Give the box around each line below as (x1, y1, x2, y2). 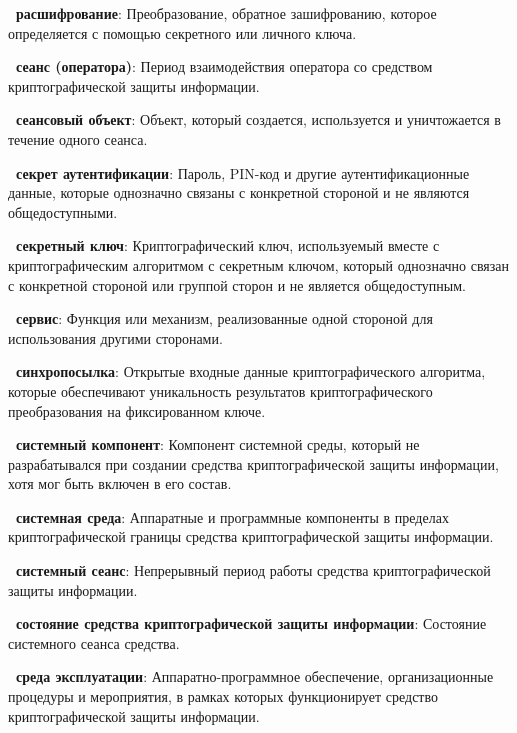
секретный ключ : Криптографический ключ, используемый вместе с (16, 235, 440, 256)
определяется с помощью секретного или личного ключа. (8, 22, 357, 43)
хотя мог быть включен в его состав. (8, 473, 232, 494)
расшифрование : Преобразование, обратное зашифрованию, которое (16, 3, 437, 23)
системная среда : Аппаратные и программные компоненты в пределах (16, 506, 449, 527)
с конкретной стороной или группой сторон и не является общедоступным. (8, 274, 466, 295)
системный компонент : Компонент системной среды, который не (16, 434, 420, 455)
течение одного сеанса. (8, 128, 148, 149)
